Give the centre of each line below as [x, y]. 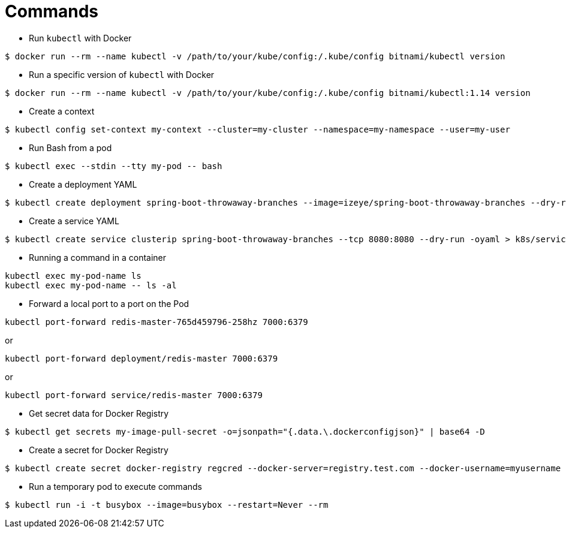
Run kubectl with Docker [80, 38]
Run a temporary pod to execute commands [115, 486]
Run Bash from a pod [70, 147]
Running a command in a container [98, 257]
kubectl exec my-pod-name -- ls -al [91, 285]
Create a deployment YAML [83, 184]
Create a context [62, 111]
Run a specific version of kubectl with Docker [122, 74]
